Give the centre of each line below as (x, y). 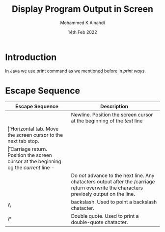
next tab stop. (23, 141)
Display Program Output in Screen (82, 9)
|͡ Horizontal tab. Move (33, 129)
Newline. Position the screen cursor (112, 115)
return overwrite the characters (107, 188)
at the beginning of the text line (107, 120)
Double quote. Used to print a (105, 216)
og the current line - (31, 167)
